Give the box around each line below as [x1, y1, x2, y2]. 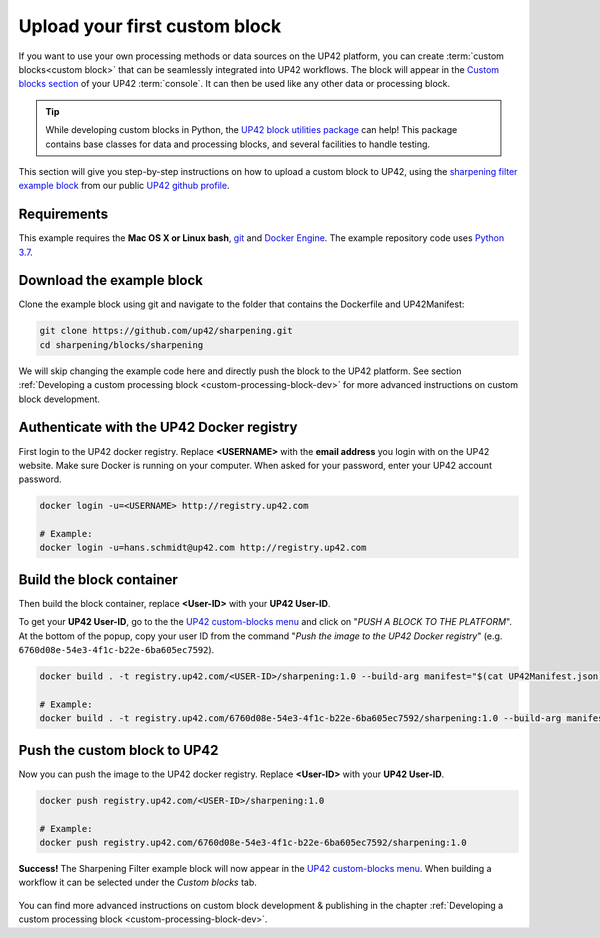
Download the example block [18, 272, 204, 289]
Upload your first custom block [18, 15, 282, 37]
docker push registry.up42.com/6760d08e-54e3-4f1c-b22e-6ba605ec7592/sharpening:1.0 [39, 836, 467, 848]
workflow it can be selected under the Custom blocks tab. [18, 876, 257, 889]
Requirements [18, 206, 109, 223]
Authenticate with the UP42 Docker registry [18, 419, 298, 436]
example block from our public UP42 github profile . [18, 180, 230, 192]
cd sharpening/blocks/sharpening [39, 339, 204, 350]
